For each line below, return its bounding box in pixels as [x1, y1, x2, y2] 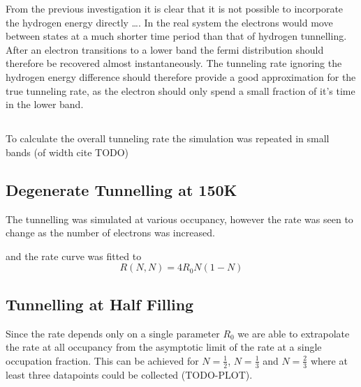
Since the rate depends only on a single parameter [6, 326, 220, 340]
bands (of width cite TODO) [6, 144, 129, 159]
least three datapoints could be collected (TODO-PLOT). [6, 367, 253, 381]
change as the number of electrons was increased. [6, 225, 215, 240]
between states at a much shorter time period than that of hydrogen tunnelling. [6, 29, 347, 43]
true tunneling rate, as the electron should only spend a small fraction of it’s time [6, 83, 355, 98]
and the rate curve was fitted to [6, 248, 142, 263]
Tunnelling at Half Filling [6, 293, 194, 314]
